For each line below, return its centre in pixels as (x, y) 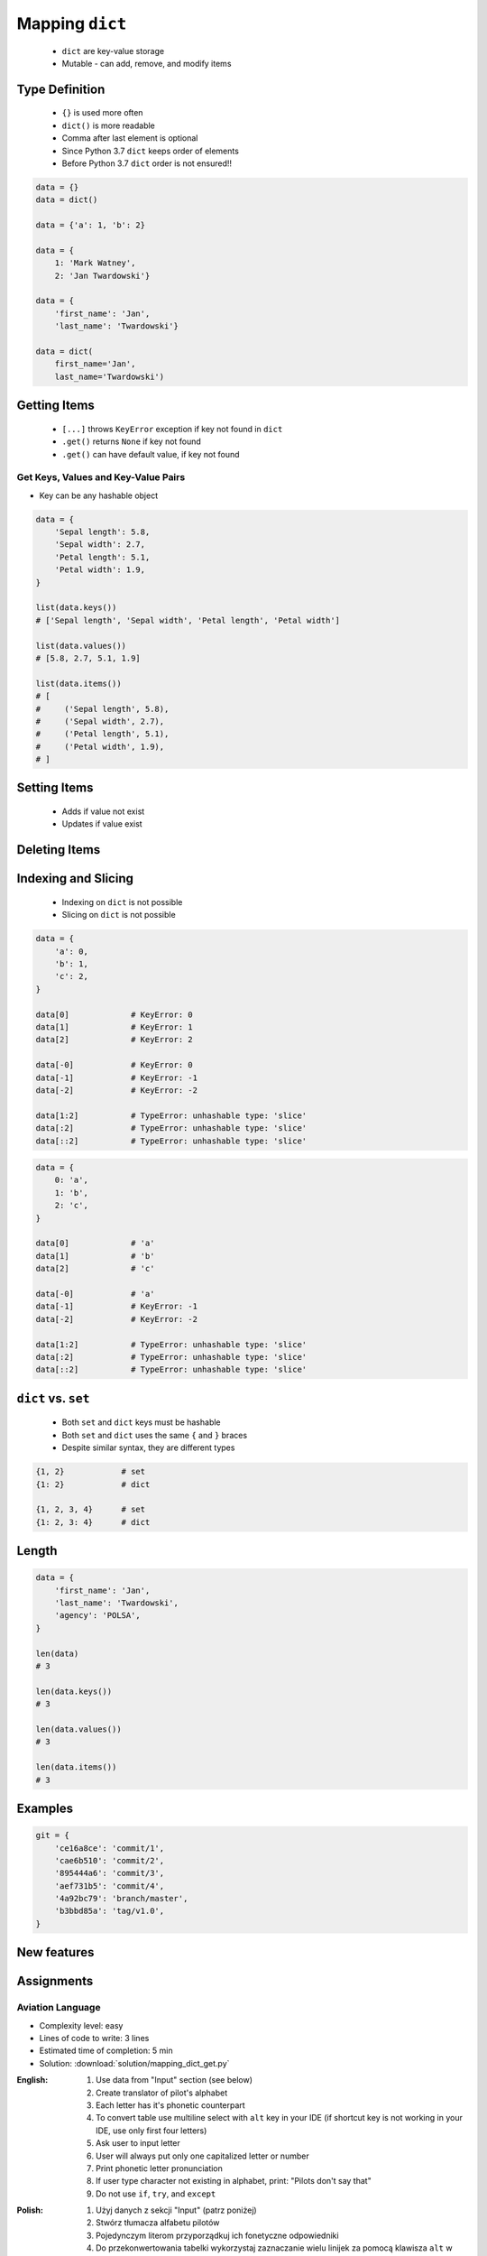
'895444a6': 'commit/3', (110, 1873)
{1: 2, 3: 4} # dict (93, 1522)
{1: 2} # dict (93, 1484)
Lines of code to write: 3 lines (94, 2038)
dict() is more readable (108, 125)
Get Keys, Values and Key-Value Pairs (101, 477)
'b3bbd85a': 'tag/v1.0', (110, 1911)
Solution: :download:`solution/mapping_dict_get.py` (134, 2063)
